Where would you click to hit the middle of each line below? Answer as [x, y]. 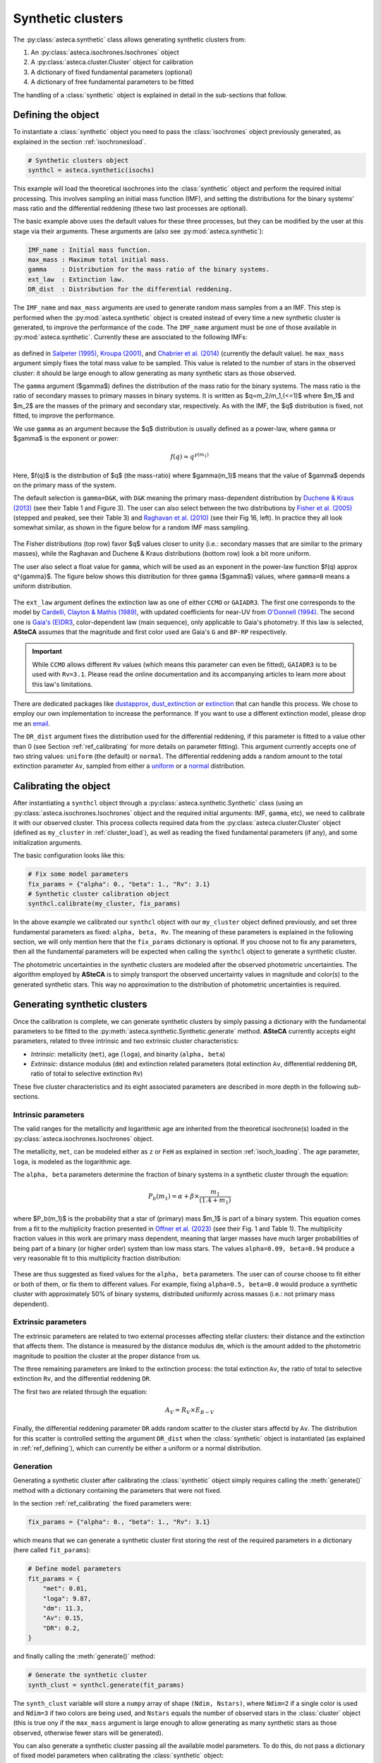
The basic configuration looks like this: [69, 855]
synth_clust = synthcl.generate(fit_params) [106, 1685]
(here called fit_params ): [52, 1550]
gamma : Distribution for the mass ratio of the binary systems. [149, 269]
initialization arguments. [48, 842]
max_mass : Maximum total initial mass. [98, 260]
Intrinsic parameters [49, 1115]
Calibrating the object [62, 786]
